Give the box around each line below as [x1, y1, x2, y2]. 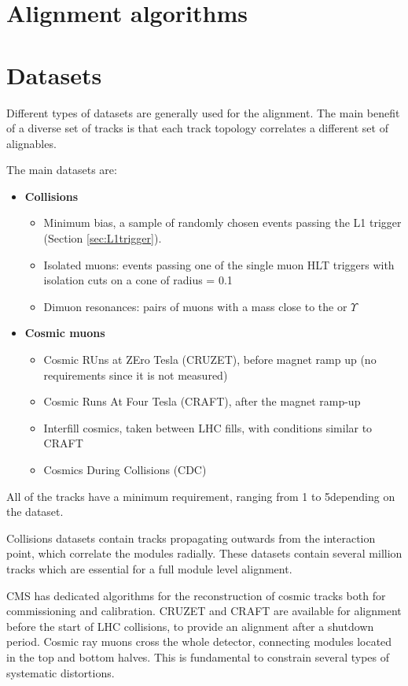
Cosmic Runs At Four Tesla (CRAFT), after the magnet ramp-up [43, 393, 361, 410]
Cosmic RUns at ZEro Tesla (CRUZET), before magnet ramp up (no [43, 351, 377, 368]
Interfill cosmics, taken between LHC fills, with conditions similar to [43, 419, 373, 436]
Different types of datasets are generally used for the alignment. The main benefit [6, 104, 400, 121]
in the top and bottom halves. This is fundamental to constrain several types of [6, 648, 390, 665]
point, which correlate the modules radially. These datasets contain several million [6, 545, 402, 562]
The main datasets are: [6, 161, 117, 178]
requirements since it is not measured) [43, 366, 228, 383]
